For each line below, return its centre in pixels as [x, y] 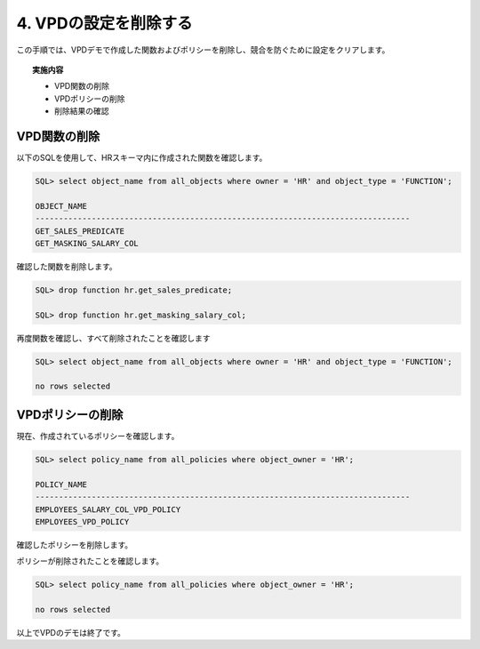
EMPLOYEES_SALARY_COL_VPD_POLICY [108, 509]
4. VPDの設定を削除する [104, 23]
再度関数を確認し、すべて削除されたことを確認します [113, 338]
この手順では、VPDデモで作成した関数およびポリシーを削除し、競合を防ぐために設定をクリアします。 [203, 50]
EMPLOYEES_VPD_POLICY [82, 521]
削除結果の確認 [82, 111]
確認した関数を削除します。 [67, 266]
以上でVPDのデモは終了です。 [71, 633]
